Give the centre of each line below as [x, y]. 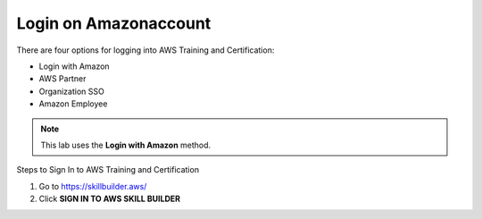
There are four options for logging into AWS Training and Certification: [145, 50]
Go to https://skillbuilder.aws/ [93, 186]
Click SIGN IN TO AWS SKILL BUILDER [110, 199]
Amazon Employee [73, 104]
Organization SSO [71, 91]
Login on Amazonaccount [114, 23]
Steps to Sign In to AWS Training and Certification [108, 170]
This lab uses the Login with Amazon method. [126, 145]
